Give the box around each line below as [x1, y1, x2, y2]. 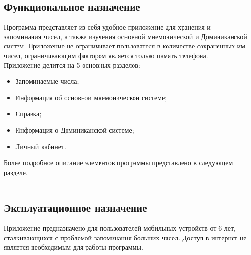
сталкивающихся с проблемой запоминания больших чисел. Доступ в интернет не [4, 232, 247, 242]
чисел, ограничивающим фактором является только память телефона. [4, 50, 208, 60]
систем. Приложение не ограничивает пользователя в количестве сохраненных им [4, 41, 245, 51]
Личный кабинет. [15, 141, 67, 151]
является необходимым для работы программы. [4, 242, 143, 252]
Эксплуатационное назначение [4, 200, 147, 215]
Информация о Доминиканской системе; [15, 125, 134, 135]
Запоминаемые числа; [15, 76, 79, 86]
